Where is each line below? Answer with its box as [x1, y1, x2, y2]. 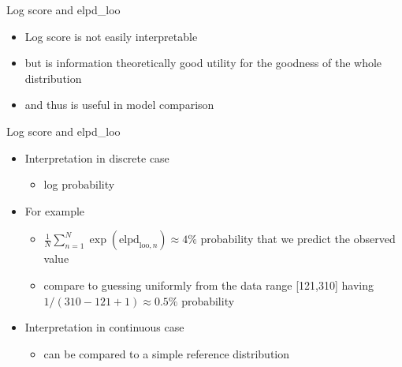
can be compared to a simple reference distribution [43, 345, 290, 361]
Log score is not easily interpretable [24, 28, 198, 44]
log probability [43, 176, 115, 193]
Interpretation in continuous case [24, 319, 184, 335]
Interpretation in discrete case [24, 149, 169, 166]
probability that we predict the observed [200, 230, 396, 247]
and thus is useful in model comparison [24, 96, 214, 113]
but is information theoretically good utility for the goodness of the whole [24, 54, 382, 71]
